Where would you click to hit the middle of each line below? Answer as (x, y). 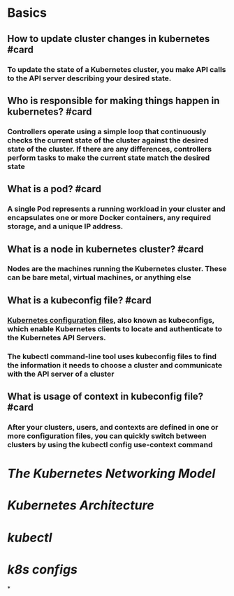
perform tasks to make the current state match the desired (109, 157)
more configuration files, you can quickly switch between (107, 436)
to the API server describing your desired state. (89, 78)
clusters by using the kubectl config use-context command (110, 444)
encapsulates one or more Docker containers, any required (109, 218)
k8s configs (43, 569)
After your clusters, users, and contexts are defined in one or (113, 427)
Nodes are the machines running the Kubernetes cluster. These (117, 269)
